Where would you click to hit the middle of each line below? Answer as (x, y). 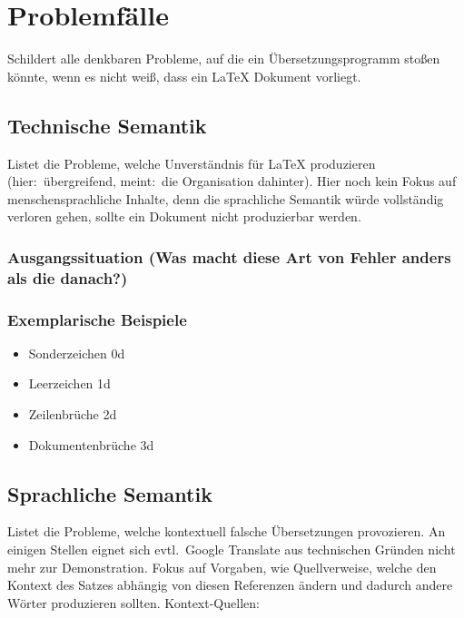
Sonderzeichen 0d (77, 353)
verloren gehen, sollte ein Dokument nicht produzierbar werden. (184, 216)
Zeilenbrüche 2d (73, 414)
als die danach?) (68, 277)
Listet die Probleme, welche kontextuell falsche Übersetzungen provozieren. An (227, 531)
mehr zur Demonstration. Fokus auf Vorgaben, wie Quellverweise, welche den (222, 567)
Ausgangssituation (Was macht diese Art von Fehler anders (229, 256)
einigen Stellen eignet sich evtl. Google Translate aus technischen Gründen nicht (232, 549)
